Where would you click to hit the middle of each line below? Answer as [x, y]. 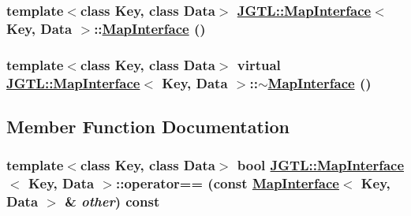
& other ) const [112, 201]
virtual [259, 64]
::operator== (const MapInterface [228, 183]
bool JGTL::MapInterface [321, 165]
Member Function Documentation [148, 126]
